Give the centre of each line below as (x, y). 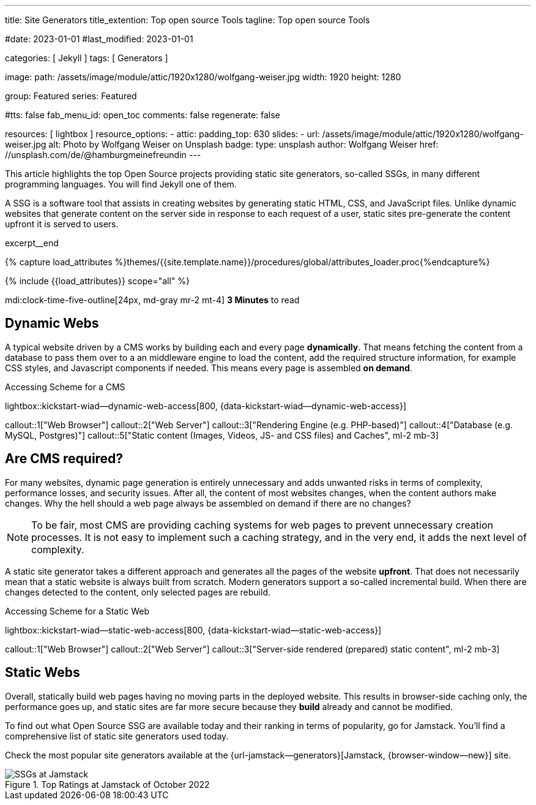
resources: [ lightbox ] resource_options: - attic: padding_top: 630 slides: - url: (162, 134)
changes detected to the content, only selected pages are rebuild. (138, 592)
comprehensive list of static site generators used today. (117, 736)
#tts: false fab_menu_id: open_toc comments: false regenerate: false (143, 115)
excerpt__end (32, 243)
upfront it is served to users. (62, 224)
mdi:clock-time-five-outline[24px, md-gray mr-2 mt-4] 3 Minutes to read (152, 300)
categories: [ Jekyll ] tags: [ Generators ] (87, 58)
